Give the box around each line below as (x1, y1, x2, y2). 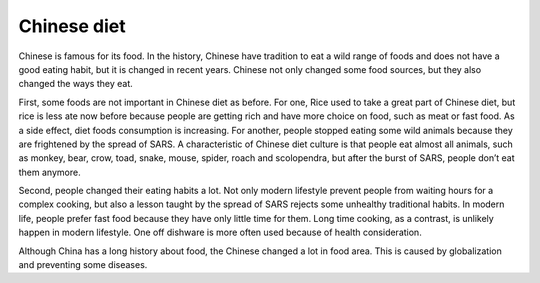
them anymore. (18, 166, 81, 178)
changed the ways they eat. (18, 78, 134, 90)
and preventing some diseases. (18, 259, 148, 271)
